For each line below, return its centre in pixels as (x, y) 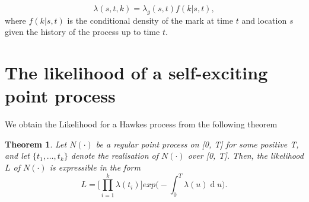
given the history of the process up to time (82, 32)
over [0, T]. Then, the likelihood (246, 155)
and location (264, 20)
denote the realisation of (115, 155)
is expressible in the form (95, 167)
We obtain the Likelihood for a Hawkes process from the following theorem (141, 124)
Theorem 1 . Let (36, 144)
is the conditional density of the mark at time (150, 20)
